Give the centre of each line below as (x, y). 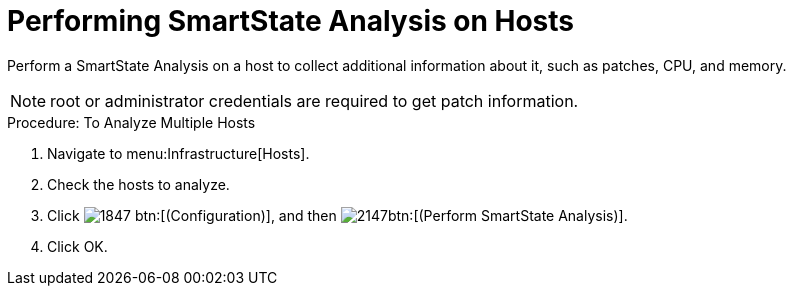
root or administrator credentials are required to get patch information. (314, 100)
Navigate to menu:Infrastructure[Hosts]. (178, 153)
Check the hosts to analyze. (138, 184)
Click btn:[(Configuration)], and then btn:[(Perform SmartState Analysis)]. (337, 215)
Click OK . (77, 246)
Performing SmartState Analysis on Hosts (291, 21)
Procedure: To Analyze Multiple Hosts (131, 122)
